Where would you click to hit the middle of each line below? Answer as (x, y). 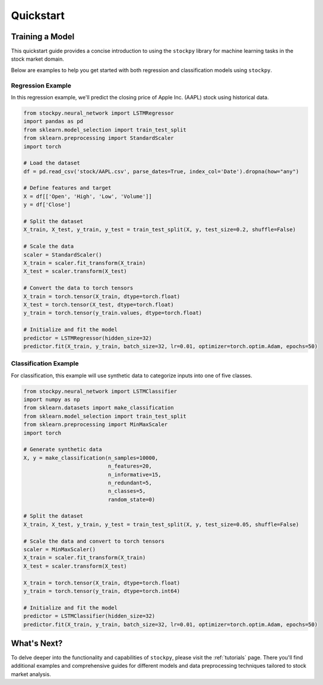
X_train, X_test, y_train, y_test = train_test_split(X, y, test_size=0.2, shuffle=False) (160, 230)
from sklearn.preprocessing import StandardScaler (99, 138)
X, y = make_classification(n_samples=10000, (91, 458)
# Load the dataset (52, 163)
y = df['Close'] (47, 205)
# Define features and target (67, 188)
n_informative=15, (134, 474)
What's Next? (37, 643)
